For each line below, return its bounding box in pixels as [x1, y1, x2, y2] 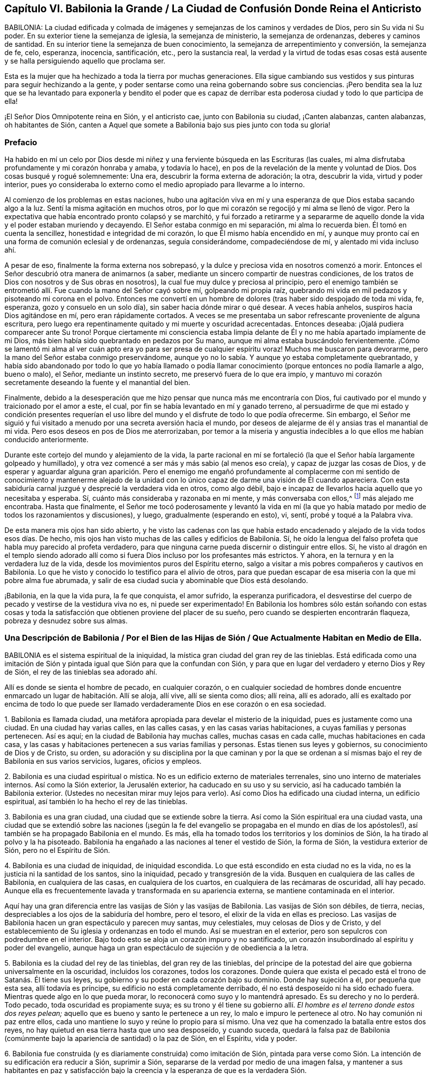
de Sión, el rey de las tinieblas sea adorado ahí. [4, 667, 158, 676]
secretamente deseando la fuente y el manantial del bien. [4, 378, 191, 387]
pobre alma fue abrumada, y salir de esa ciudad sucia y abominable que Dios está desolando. [4, 576, 308, 585]
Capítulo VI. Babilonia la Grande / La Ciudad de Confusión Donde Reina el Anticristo [4, 2, 422, 15]
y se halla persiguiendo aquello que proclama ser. [4, 57, 166, 65]
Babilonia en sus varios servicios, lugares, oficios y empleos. [4, 756, 202, 765]
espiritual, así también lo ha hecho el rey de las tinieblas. [4, 797, 188, 806]
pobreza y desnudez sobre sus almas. [4, 616, 128, 625]
